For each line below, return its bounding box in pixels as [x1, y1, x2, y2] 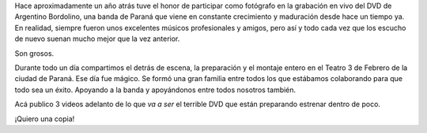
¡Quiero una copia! [14, 114, 75, 124]
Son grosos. [14, 48, 55, 58]
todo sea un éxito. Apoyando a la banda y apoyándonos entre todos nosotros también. [14, 85, 297, 94]
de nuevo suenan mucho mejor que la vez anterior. [14, 34, 180, 43]
